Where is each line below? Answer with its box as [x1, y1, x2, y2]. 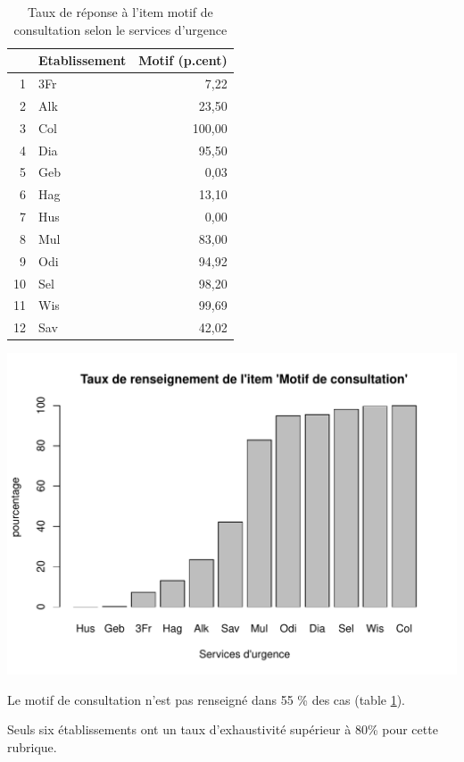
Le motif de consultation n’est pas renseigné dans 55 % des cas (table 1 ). [7, 690, 406, 708]
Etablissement [38, 51, 127, 70]
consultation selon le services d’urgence [13, 20, 228, 38]
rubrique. [7, 737, 57, 756]
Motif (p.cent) [138, 51, 228, 70]
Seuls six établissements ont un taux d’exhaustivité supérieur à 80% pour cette [7, 720, 438, 739]
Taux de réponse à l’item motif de [27, 3, 213, 21]
